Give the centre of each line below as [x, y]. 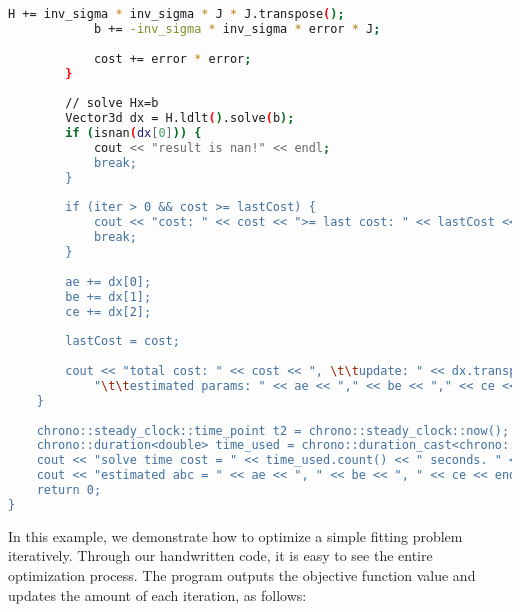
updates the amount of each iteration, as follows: [157, 594]
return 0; [69, 490]
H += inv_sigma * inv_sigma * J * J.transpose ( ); [176, 14]
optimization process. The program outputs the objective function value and [242, 574]
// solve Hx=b [112, 103]
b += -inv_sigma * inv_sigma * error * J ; [237, 28]
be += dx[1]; [108, 296]
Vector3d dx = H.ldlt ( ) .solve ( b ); [180, 118]
